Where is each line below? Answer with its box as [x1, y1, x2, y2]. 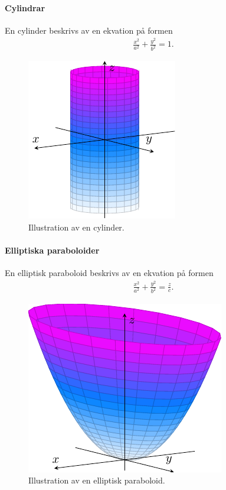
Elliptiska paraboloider [5, 244, 100, 256]
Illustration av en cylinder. [28, 220, 125, 233]
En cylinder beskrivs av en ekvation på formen [5, 24, 173, 36]
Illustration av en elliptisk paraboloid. [28, 474, 165, 486]
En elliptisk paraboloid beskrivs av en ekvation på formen [5, 267, 214, 279]
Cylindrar [5, 1, 45, 14]
